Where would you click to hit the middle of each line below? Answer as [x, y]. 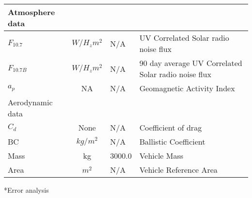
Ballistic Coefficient [172, 141]
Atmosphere [31, 12]
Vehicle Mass [161, 156]
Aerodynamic [30, 102]
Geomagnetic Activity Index [187, 88]
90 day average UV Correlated [191, 63]
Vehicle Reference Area [178, 170]
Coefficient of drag [171, 127]
